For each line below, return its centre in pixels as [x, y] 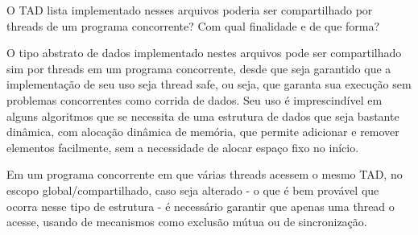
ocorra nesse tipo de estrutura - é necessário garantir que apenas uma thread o [201, 206]
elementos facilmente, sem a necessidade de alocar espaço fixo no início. [183, 147]
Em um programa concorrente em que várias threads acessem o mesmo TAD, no [205, 174]
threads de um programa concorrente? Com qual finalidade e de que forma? [193, 25]
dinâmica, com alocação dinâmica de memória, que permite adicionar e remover [203, 132]
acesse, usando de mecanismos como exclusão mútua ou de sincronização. [187, 222]
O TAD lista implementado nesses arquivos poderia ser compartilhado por [190, 10]
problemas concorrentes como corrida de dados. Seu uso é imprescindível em [195, 99]
